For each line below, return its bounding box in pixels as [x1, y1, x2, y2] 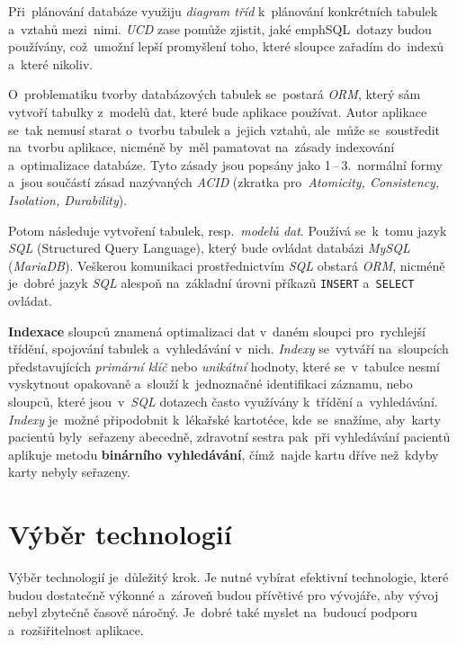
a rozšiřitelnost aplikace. [8, 620, 144, 639]
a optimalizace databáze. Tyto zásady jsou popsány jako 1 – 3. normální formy [8, 155, 443, 174]
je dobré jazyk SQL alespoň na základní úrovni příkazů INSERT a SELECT [8, 273, 415, 292]
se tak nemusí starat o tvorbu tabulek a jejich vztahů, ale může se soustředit [8, 120, 441, 139]
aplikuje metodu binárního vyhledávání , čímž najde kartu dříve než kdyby [8, 444, 439, 463]
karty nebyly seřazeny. [8, 462, 130, 481]
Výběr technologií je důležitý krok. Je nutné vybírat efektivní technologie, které [8, 568, 449, 587]
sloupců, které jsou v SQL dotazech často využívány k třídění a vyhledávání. [8, 391, 438, 410]
